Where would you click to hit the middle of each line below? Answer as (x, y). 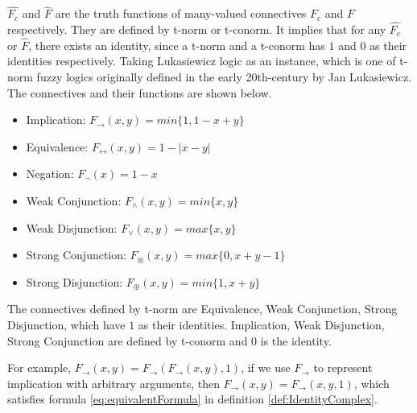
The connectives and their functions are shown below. (140, 92)
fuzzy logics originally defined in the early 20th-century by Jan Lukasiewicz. (224, 77)
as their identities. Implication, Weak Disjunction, (261, 324)
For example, (39, 368)
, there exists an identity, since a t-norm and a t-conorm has (177, 45)
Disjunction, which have (66, 324)
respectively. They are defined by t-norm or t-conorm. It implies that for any (197, 29)
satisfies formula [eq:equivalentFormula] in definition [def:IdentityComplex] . (192, 399)
